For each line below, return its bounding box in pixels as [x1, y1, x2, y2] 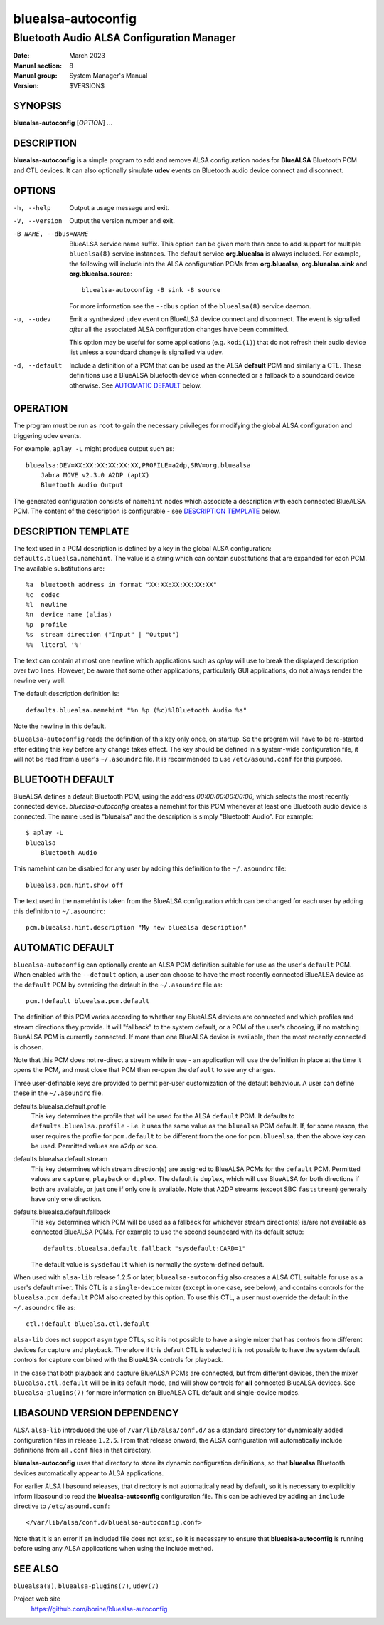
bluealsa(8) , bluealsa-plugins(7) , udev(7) [13, 1582, 159, 1590]
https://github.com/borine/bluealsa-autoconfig [31, 1604, 168, 1613]
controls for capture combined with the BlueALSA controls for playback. [13, 1356, 224, 1364]
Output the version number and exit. [69, 217, 176, 225]
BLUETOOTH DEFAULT [13, 773, 114, 785]
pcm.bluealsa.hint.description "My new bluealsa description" [26, 923, 247, 931]
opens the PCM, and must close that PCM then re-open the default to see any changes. [13, 1066, 276, 1074]
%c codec [26, 591, 60, 598]
